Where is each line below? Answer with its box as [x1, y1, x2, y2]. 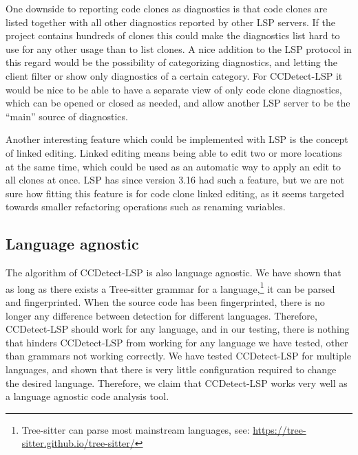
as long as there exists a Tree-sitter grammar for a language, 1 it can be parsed [6, 279, 335, 296]
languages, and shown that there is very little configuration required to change [6, 362, 337, 376]
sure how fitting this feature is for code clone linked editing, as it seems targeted [6, 186, 345, 200]
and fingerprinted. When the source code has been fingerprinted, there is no [6, 294, 325, 309]
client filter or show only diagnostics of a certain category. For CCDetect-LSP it [6, 68, 343, 82]
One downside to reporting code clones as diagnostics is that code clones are [6, 1, 328, 15]
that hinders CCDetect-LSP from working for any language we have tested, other [6, 335, 348, 349]
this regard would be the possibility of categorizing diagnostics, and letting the [6, 55, 337, 69]
